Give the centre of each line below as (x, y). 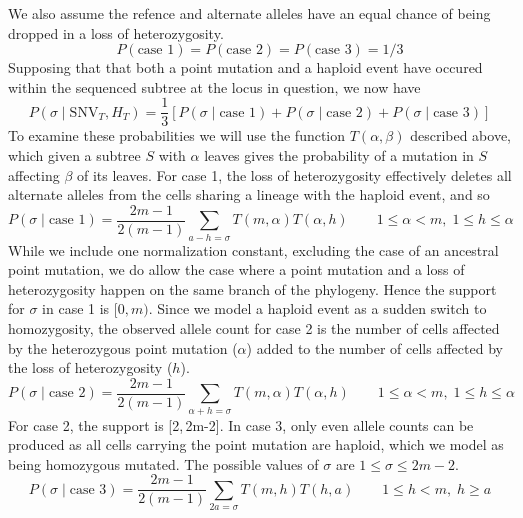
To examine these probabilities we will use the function (177, 135)
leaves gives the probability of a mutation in (339, 155)
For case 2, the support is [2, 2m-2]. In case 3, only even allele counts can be (241, 424)
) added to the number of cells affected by (374, 347)
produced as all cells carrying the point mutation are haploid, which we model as (256, 444)
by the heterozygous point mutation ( (123, 347)
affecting (34, 174)
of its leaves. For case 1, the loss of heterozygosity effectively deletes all (294, 174)
